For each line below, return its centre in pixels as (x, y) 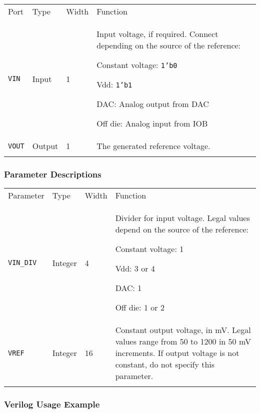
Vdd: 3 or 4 (135, 268)
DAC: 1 (128, 288)
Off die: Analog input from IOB (152, 123)
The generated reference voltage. (153, 146)
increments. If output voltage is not (177, 353)
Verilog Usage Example (52, 404)
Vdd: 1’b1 (114, 84)
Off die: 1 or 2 (140, 307)
